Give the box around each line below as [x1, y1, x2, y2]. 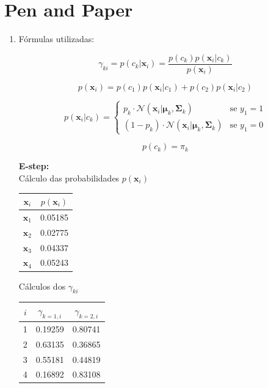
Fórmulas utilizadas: [18, 32, 95, 45]
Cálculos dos [18, 279, 66, 292]
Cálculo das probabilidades [18, 171, 120, 184]
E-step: [18, 159, 49, 172]
